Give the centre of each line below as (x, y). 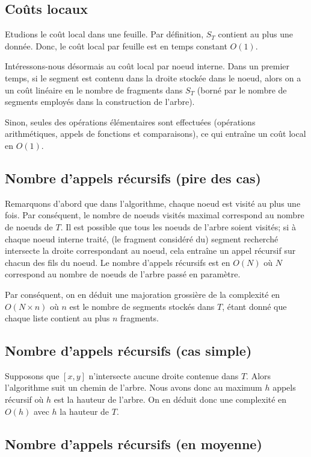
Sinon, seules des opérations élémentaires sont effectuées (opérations (130, 121)
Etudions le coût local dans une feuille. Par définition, (104, 34)
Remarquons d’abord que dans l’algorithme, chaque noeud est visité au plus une (153, 203)
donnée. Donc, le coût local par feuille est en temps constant (116, 46)
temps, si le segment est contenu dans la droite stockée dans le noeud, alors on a (153, 77)
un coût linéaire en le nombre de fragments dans (94, 90)
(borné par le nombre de (242, 90)
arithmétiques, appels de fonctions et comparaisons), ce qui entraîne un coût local (155, 134)
